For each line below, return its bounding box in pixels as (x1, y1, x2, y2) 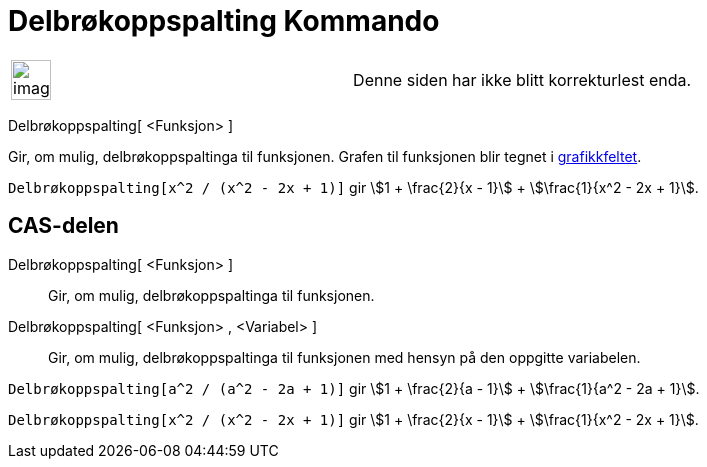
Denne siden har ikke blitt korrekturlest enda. (353, 69, 692, 90)
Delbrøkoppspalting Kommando (8, 4, 440, 38)
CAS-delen (8, 213, 119, 239)
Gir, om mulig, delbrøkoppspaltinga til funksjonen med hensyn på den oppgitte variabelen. (48, 348, 641, 366)
